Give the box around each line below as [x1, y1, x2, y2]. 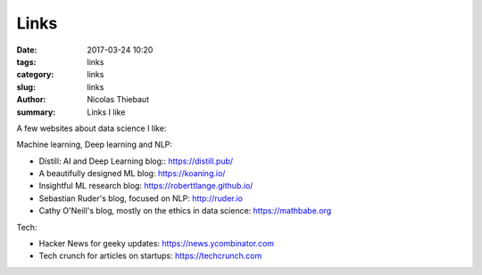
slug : [16, 81, 36, 93]
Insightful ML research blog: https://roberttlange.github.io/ [38, 181, 253, 191]
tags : [16, 56, 37, 67]
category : [16, 69, 54, 80]
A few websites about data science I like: [16, 123, 167, 133]
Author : [16, 94, 46, 105]
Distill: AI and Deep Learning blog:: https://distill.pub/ [38, 156, 234, 166]
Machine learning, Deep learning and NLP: [16, 139, 173, 150]
